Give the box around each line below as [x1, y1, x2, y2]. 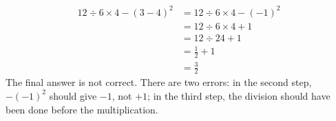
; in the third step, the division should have [147, 88, 330, 102]
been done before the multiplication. [6, 102, 158, 116]
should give [49, 88, 97, 102]
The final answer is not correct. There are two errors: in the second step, [6, 75, 312, 89]
